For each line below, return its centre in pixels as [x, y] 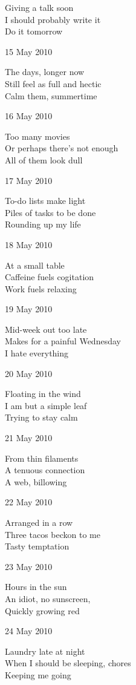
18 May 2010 [29, 244]
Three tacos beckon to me [53, 534]
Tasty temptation [37, 546]
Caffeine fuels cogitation [50, 277]
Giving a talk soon [39, 7]
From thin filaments [42, 458]
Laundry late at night [45, 651]
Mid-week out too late [46, 329]
